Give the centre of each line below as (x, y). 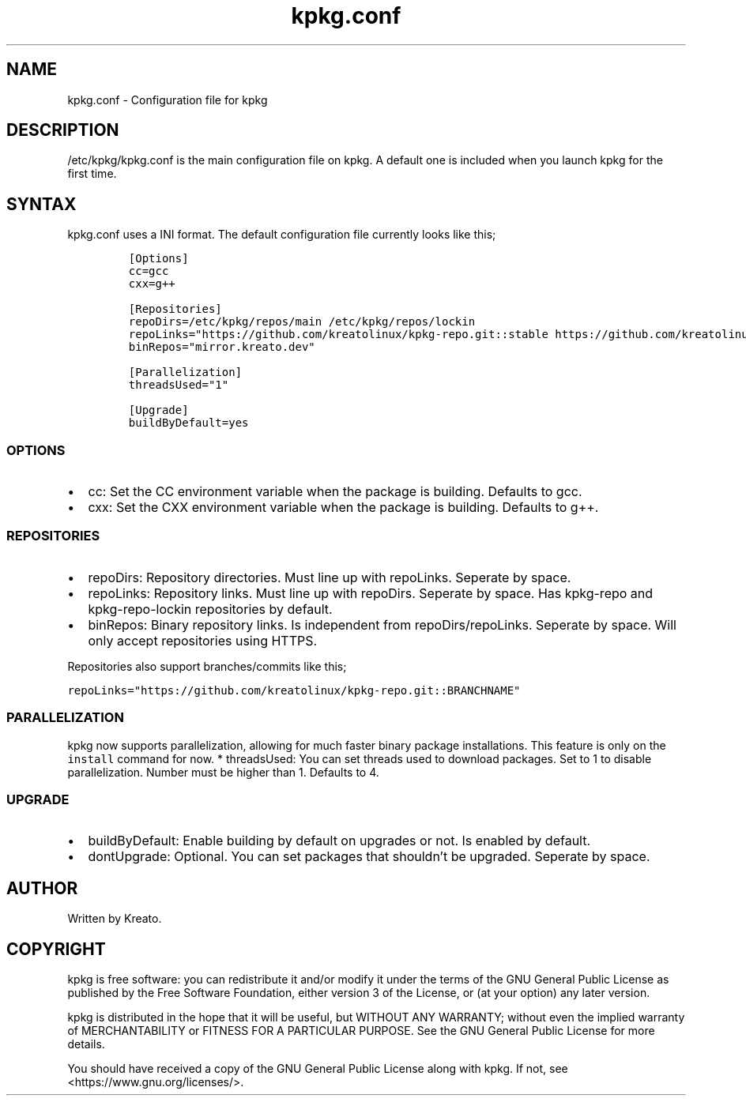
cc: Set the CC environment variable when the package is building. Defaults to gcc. (335, 492)
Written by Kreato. (115, 919)
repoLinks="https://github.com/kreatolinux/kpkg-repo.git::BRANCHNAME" (294, 690)
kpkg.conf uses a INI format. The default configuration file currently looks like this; (282, 235)
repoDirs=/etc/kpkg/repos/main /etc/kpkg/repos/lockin (302, 322)
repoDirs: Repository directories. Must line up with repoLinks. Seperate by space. (330, 577)
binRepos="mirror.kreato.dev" (222, 347)
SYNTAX (41, 204)
